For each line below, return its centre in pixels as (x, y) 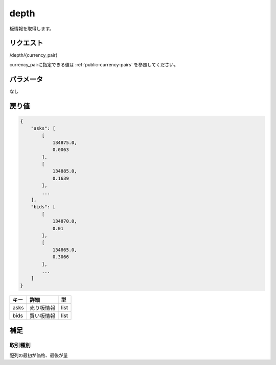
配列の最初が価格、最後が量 (39, 355)
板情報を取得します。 (32, 29)
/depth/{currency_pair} (33, 55)
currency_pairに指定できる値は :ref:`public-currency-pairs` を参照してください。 (94, 64)
